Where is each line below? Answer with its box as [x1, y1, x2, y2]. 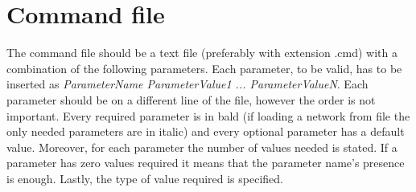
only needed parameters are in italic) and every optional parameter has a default [6, 123, 405, 140]
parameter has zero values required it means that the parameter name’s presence [6, 154, 405, 171]
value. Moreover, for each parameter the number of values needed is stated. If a [6, 138, 397, 155]
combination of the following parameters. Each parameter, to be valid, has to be [6, 59, 402, 76]
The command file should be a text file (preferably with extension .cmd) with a [6, 44, 397, 61]
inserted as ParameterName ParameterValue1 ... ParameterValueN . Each [6, 76, 369, 92]
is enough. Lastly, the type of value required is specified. [6, 170, 283, 186]
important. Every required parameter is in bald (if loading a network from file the [6, 107, 410, 124]
